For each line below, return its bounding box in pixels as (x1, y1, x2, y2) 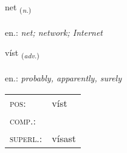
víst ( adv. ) (5, 46, 39, 61)
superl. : (10, 131, 43, 145)
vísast (52, 131, 76, 145)
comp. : (10, 113, 36, 127)
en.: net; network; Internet (5, 25, 103, 38)
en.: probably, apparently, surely (5, 72, 122, 84)
